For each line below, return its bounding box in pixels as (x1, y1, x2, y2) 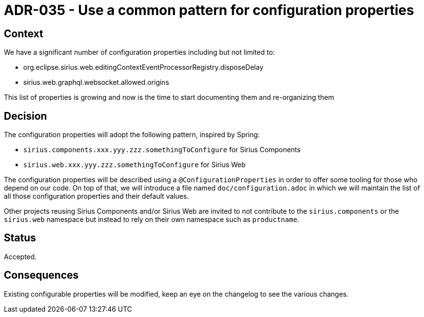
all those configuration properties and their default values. (4, 192, 189, 201)
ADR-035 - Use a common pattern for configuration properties (4, 2, 414, 18)
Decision (4, 110, 47, 122)
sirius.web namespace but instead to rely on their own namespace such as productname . (4, 215, 300, 224)
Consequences (4, 269, 79, 282)
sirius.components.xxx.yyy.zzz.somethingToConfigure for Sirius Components (23, 145, 301, 154)
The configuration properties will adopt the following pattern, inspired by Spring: (4, 130, 260, 139)
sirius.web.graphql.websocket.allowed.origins (23, 78, 169, 87)
